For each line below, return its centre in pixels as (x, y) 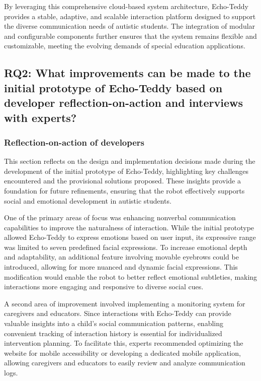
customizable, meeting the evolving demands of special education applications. (125, 46)
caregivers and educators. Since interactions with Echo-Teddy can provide (118, 313)
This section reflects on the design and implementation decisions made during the (130, 161)
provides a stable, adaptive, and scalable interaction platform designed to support (130, 16)
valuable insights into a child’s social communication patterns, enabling (114, 323)
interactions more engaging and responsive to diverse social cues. (104, 287)
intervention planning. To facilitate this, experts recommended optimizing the (124, 343)
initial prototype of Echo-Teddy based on (113, 87)
